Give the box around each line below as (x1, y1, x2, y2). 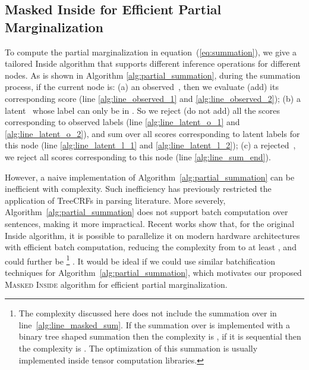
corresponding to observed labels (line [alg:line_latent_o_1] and (5, 116, 240, 128)
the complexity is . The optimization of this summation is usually (18, 341, 258, 354)
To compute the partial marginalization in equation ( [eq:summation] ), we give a (5, 45, 297, 58)
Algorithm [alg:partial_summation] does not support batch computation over (5, 206, 288, 218)
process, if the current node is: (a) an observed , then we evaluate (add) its (5, 80, 279, 93)
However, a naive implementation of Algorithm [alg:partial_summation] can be (5, 170, 295, 183)
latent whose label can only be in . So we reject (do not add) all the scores (5, 104, 280, 116)
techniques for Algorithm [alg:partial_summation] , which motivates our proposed (5, 266, 302, 278)
